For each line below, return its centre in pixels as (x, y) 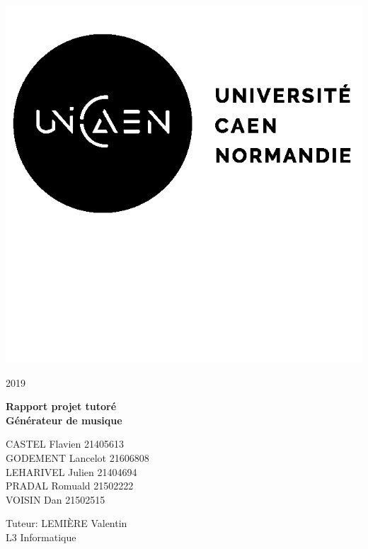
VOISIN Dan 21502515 (56, 499)
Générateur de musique (64, 420)
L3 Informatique (41, 537)
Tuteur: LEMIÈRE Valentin (67, 523)
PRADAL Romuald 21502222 (70, 486)
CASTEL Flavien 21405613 (65, 444)
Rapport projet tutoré (61, 406)
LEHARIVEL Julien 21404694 (71, 471)
